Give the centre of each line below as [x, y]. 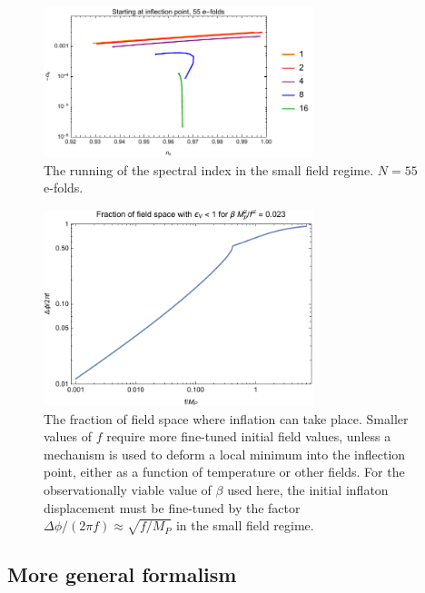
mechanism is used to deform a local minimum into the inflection [225, 454]
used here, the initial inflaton [308, 489]
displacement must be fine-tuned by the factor [172, 507]
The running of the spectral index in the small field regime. [209, 169]
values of [68, 436]
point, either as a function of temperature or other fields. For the [224, 472]
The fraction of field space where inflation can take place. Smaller [226, 418]
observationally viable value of [128, 489]
